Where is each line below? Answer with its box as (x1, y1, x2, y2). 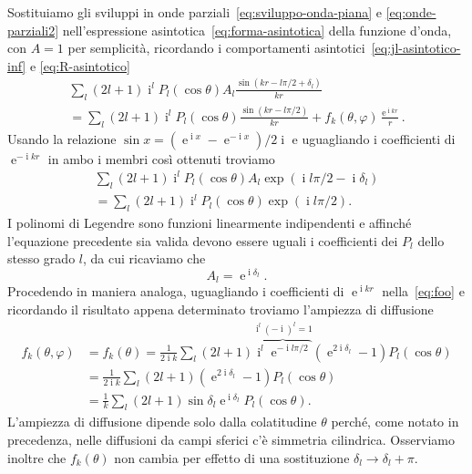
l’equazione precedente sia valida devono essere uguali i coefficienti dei (7, 231, 398, 250)
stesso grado (7, 249, 76, 268)
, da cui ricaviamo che (83, 249, 206, 268)
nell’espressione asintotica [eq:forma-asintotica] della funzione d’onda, (62, 20, 452, 39)
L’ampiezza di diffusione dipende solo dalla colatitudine (7, 412, 317, 431)
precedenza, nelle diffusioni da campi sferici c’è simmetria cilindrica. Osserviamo (7, 430, 455, 449)
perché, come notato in (331, 412, 459, 431)
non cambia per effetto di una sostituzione (114, 448, 350, 467)
